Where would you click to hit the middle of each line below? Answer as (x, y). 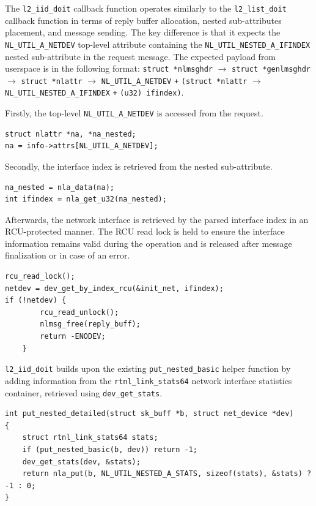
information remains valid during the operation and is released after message (149, 243)
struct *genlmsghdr (271, 70)
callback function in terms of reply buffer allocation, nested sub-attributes (143, 20)
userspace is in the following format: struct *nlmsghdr (109, 68)
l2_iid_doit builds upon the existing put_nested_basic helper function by (148, 368)
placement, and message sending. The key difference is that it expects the (143, 32)
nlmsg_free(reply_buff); (90, 324)
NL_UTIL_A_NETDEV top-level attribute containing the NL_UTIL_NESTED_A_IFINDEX (158, 44)
